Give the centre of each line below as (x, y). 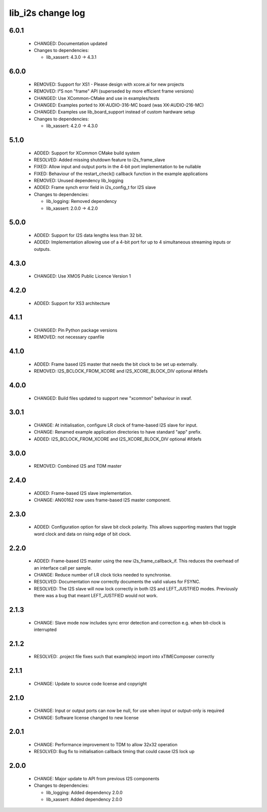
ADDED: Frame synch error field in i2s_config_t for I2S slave (95, 188)
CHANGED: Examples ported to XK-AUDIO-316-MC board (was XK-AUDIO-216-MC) (119, 105)
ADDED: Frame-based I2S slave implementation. (83, 493)
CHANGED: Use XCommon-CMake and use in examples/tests (97, 98)
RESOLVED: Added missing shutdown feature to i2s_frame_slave (99, 160)
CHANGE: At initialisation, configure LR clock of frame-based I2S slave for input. (116, 425)
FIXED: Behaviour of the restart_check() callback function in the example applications (121, 174)
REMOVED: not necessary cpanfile (69, 337)
